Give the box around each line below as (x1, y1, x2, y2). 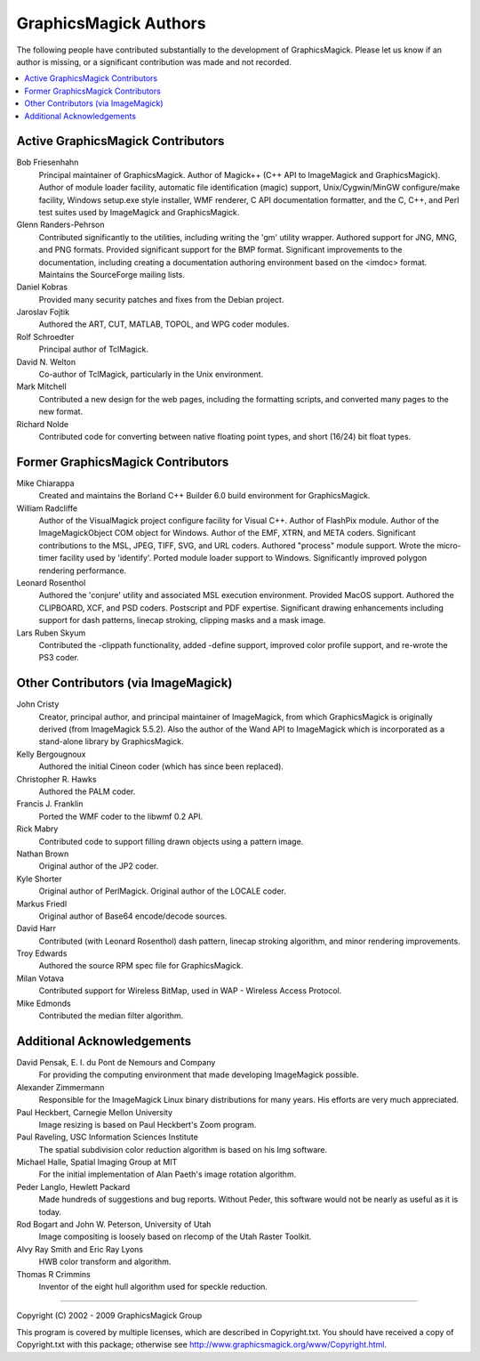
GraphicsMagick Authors (16, 13, 206, 33)
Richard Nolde (16, 418, 69, 429)
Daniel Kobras (16, 281, 68, 293)
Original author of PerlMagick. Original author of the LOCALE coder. (38, 886, 286, 896)
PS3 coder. (38, 652, 80, 663)
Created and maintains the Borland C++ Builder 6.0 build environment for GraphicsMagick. (38, 490, 371, 501)
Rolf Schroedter (16, 331, 75, 342)
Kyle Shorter (16, 873, 62, 884)
